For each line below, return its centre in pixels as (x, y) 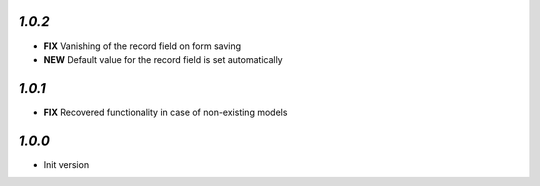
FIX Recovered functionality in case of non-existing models (165, 112)
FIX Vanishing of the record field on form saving (142, 46)
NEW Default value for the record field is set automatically (163, 59)
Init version (66, 164)
